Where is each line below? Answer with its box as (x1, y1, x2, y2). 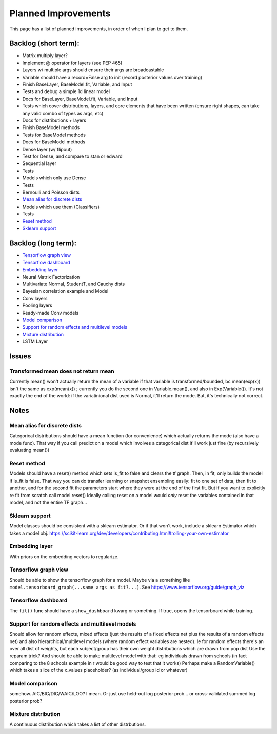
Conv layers (22, 296, 48, 302)
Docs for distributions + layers (22, 117, 87, 123)
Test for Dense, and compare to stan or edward (22, 153, 123, 159)
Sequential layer (22, 160, 56, 167)
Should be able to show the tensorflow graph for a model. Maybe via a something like (9, 577, 190, 583)
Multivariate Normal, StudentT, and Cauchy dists (22, 281, 125, 287)
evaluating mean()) (9, 447, 50, 453)
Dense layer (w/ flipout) (22, 146, 72, 152)
